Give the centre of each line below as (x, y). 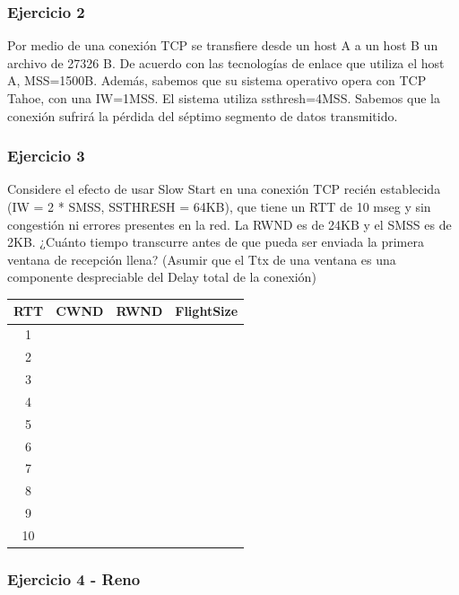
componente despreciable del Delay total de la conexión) (162, 277)
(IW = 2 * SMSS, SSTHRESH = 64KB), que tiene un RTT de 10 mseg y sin (219, 206)
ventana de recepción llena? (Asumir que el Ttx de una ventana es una (202, 259)
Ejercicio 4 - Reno (74, 578)
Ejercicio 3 (46, 156)
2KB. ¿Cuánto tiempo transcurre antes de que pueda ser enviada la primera (216, 242)
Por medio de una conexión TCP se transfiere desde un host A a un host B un (223, 45)
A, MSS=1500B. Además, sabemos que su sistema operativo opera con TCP (217, 80)
